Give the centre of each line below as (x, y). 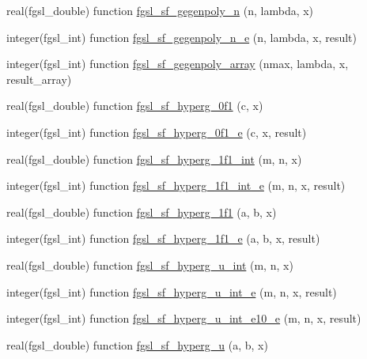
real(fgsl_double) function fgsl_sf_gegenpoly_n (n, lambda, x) (160, 10)
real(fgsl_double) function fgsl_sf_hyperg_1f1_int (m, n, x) (154, 159)
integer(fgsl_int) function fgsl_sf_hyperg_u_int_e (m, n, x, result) (172, 291)
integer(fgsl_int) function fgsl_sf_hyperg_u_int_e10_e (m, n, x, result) (184, 318)
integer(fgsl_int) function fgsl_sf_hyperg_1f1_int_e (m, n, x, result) (176, 185)
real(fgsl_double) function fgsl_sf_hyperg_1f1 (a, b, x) (142, 212)
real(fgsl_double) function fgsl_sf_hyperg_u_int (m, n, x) (150, 265)
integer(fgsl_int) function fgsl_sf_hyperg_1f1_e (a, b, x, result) (163, 238)
